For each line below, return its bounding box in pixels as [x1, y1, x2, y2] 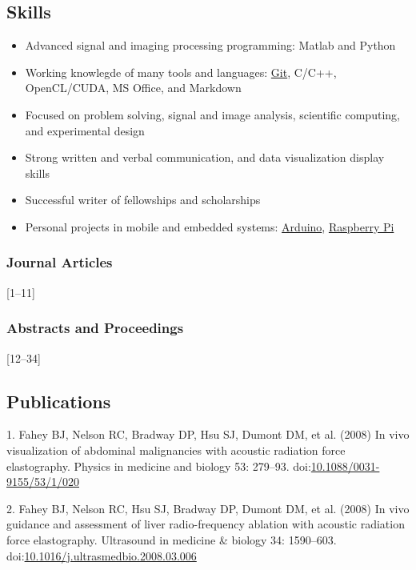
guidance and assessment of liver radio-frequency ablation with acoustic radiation [6, 516, 405, 532]
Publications [6, 388, 111, 413]
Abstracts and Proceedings [6, 318, 184, 338]
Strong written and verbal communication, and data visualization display [25, 149, 385, 166]
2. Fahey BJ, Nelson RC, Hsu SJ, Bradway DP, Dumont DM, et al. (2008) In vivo [6, 500, 410, 516]
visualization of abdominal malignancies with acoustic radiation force [6, 441, 346, 458]
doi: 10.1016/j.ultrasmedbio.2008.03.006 [6, 547, 197, 564]
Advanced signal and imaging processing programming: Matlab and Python [25, 37, 396, 54]
